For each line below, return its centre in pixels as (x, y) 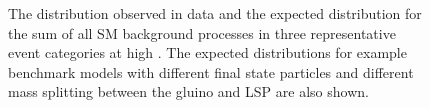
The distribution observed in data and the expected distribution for (215, 13)
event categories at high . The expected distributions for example (207, 52)
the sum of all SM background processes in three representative (202, 32)
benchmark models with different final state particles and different (211, 71)
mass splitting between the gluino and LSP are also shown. (188, 91)
